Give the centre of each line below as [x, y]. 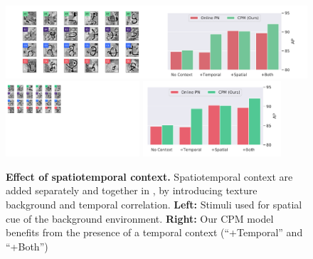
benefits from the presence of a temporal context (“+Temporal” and [154, 232]
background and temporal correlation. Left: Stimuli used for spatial [154, 205]
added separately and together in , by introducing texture [132, 190]
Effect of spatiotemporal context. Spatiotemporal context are [149, 176]
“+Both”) [27, 246]
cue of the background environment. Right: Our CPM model [140, 218]
